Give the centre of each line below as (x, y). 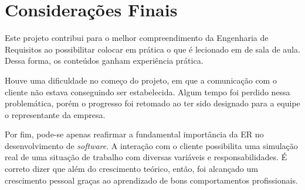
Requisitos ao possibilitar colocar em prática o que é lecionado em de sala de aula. (152, 49)
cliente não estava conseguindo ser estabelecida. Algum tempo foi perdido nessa (148, 91)
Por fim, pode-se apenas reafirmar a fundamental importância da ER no (134, 134)
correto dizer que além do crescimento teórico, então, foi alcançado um (131, 169)
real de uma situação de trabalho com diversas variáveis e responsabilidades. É (146, 157)
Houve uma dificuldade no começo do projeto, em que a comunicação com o (141, 80)
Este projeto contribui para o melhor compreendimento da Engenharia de (137, 38)
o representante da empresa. (55, 114)
